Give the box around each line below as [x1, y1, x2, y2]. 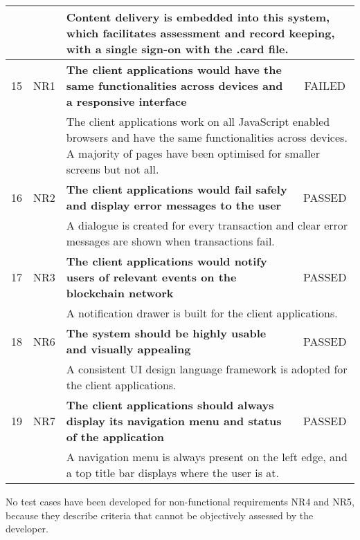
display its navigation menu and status [66, 413, 282, 429]
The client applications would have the [66, 62, 282, 77]
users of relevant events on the [66, 269, 237, 285]
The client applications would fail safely [66, 181, 287, 197]
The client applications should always [66, 397, 274, 413]
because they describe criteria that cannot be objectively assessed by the [6, 508, 314, 522]
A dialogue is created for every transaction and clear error [66, 217, 348, 233]
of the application [66, 429, 165, 445]
